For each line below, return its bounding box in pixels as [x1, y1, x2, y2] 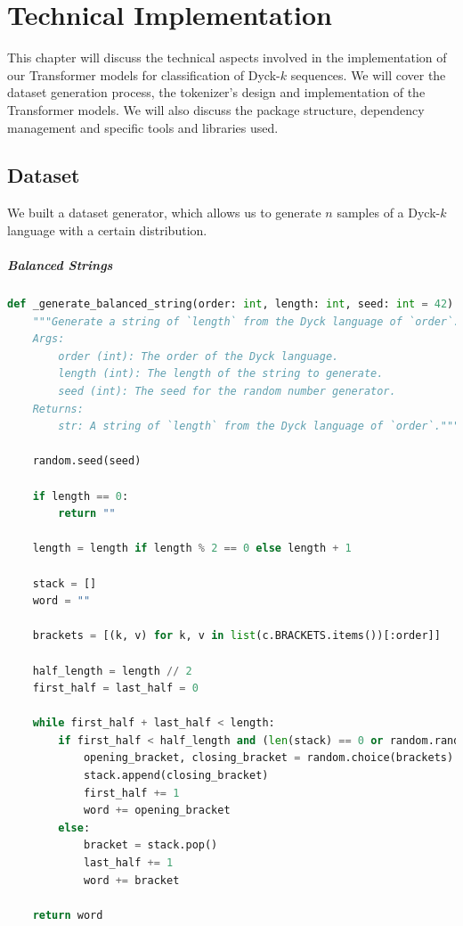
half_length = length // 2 [32, 664, 192, 677]
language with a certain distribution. [7, 220, 207, 239]
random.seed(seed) [32, 455, 142, 468]
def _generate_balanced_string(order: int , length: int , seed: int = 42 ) [7, 298, 454, 311]
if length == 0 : [32, 489, 129, 503]
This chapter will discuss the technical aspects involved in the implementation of [7, 48, 447, 67]
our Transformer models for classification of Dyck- [7, 65, 280, 84]
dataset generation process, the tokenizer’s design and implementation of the [7, 83, 426, 102]
